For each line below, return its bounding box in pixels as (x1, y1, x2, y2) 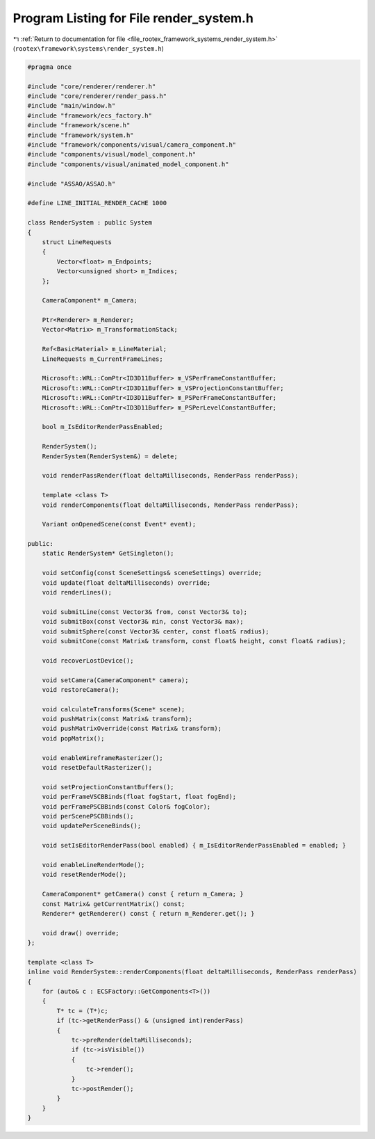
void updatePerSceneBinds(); (42, 822, 142, 830)
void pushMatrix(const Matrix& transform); (42, 715, 192, 723)
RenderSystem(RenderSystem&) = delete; (42, 452, 178, 460)
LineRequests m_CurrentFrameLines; (42, 355, 163, 363)
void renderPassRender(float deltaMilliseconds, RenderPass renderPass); (42, 471, 299, 480)
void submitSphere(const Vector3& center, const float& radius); (42, 627, 269, 636)
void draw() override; (42, 929, 119, 937)
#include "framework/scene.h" (27, 122, 131, 129)
